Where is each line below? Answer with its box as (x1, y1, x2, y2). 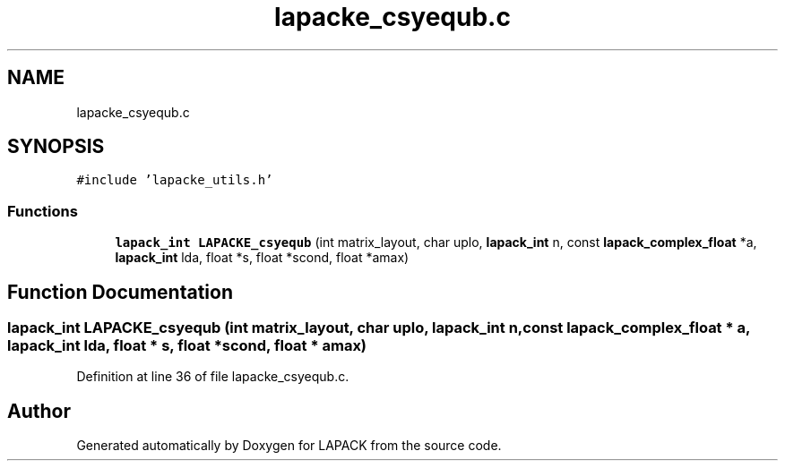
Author (7, 399, 71, 422)
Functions (7, 201, 78, 220)
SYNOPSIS (7, 135, 105, 158)
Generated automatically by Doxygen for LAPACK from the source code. (76, 438, 502, 454)
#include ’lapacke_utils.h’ (76, 173, 273, 188)
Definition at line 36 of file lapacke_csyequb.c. (76, 369, 349, 385)
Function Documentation (7, 280, 233, 303)
